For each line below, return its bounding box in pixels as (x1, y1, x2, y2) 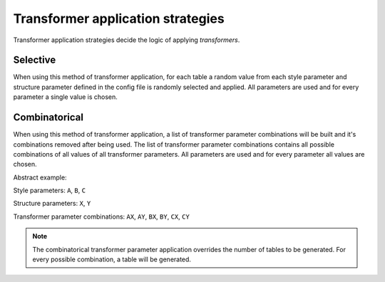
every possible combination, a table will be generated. (32, 255, 192, 263)
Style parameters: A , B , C (13, 186, 86, 195)
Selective (13, 54, 56, 66)
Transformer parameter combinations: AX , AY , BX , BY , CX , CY (13, 212, 190, 221)
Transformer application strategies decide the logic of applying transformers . (13, 36, 240, 44)
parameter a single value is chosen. (13, 93, 118, 101)
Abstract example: (13, 173, 67, 182)
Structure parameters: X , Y (13, 199, 91, 208)
